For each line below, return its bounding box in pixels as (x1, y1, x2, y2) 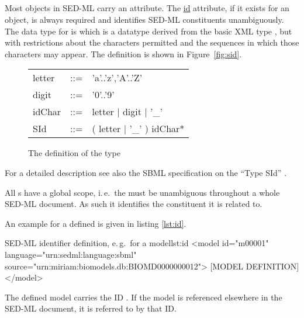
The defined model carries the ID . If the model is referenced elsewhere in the (5, 291, 282, 303)
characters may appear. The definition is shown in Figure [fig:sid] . (5, 47, 242, 60)
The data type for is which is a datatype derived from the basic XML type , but (5, 25, 292, 37)
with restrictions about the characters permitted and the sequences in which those (5, 36, 299, 49)
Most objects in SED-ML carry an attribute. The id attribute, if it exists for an (5, 2, 289, 14)
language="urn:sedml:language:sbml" (5, 248, 137, 260)
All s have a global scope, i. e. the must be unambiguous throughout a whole (5, 186, 280, 198)
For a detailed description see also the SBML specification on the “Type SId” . (5, 166, 287, 178)
